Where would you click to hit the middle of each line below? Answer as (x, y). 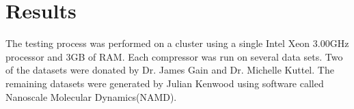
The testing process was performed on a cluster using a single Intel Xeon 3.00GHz (177, 43)
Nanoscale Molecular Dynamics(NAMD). (91, 96)
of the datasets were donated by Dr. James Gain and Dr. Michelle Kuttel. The (170, 70)
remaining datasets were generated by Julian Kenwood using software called (165, 83)
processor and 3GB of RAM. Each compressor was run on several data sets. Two (174, 56)
